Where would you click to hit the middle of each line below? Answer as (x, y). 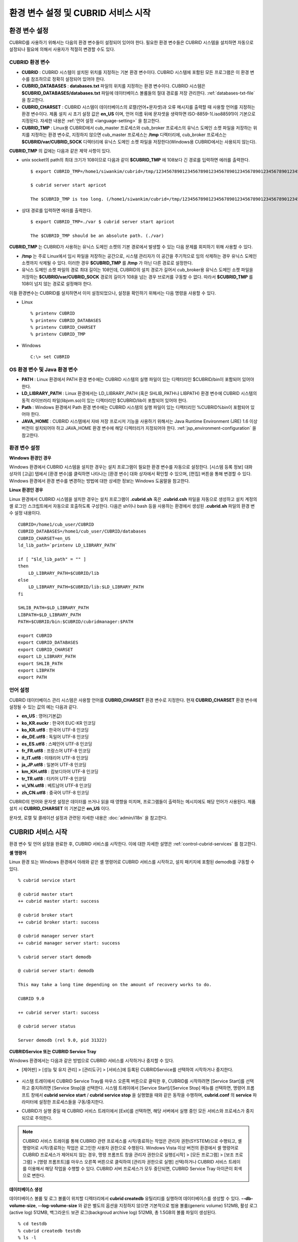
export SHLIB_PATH (40, 663)
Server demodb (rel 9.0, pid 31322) (63, 1040)
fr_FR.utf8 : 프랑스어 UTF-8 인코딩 (56, 751)
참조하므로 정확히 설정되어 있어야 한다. (68, 79)
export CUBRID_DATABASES (48, 643)
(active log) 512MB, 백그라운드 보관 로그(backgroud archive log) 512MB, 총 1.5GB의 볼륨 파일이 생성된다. (113, 1213)
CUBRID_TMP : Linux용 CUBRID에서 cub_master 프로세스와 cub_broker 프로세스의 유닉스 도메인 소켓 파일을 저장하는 (137, 128)
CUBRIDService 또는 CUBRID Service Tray (53, 1051)
